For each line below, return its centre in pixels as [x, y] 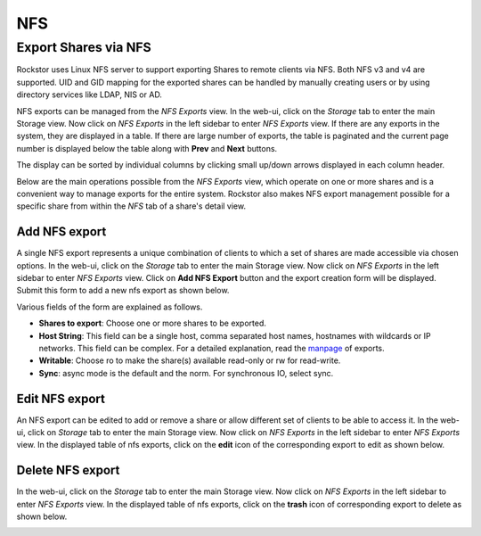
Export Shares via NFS [84, 47]
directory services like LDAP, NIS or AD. [89, 95]
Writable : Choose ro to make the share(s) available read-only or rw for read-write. [190, 360]
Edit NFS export [61, 398]
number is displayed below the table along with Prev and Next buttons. [147, 148]
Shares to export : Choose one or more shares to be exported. [153, 323]
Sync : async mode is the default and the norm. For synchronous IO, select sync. [186, 373]
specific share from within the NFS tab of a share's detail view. [131, 206]
